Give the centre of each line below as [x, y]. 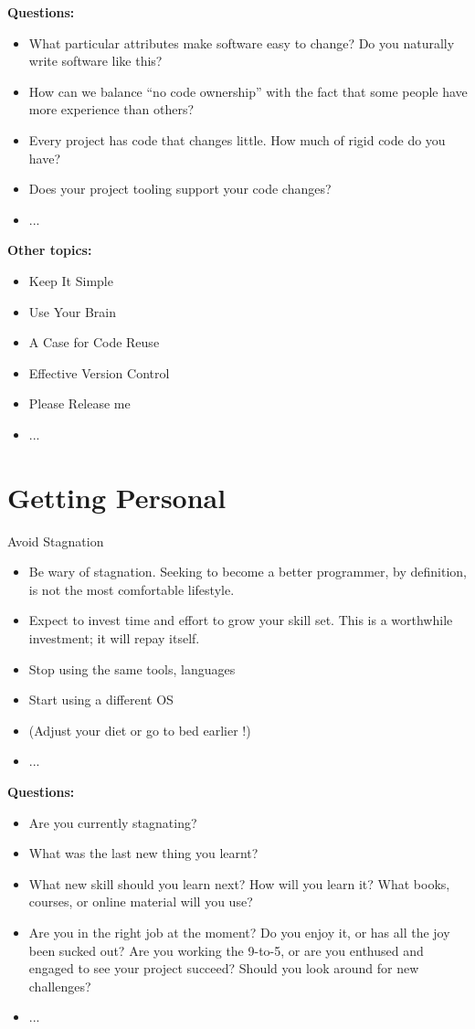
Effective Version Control [99, 372]
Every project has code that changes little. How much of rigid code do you [237, 139]
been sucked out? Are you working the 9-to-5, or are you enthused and [226, 950]
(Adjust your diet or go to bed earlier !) [140, 730]
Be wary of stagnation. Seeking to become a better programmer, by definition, [248, 572]
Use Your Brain [73, 311]
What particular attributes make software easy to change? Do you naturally [242, 42]
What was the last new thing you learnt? [143, 853]
